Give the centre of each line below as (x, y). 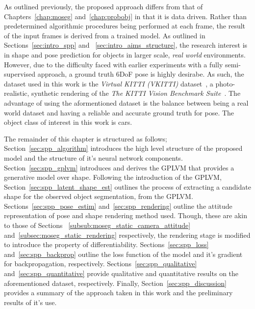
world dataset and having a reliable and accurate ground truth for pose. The (119, 112)
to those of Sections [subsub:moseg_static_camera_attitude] (97, 225)
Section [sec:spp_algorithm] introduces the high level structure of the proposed (123, 148)
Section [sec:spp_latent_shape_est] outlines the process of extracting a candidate (127, 186)
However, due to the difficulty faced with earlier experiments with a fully (114, 64)
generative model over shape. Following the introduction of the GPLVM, (113, 177)
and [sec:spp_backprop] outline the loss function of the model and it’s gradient (123, 254)
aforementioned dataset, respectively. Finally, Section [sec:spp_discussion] (115, 283)
